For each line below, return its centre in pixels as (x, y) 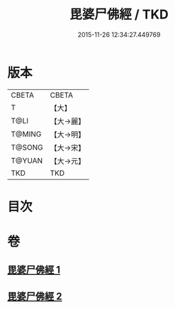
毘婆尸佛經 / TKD (119, 15)
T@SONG (27, 147)
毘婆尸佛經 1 (34, 270)
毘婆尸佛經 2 (35, 296)
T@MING (26, 134)
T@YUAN (27, 160)
